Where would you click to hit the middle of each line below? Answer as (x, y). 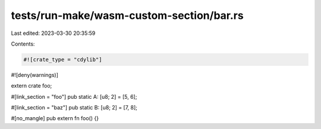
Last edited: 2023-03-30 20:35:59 (53, 33)
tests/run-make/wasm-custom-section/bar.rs (127, 15)
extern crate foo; (32, 86)
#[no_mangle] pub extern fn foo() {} (55, 118)
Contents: (23, 44)
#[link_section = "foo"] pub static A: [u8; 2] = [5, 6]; (74, 96)
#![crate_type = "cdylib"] (63, 59)
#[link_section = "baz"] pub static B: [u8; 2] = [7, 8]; (74, 108)
